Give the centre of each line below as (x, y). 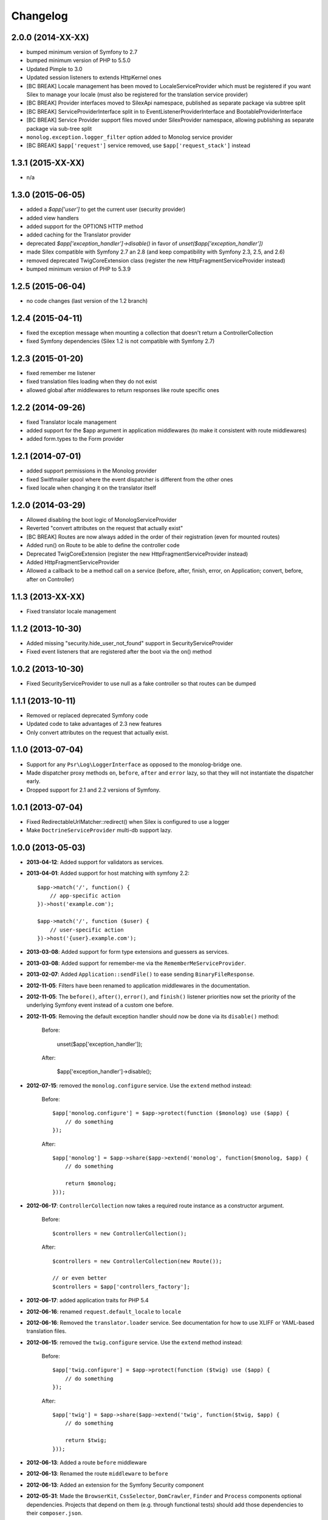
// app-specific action (85, 896)
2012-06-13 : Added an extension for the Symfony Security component (115, 1485)
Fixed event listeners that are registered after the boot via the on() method (119, 652)
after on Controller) (50, 579)
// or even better (80, 1278)
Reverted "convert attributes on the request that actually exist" (105, 528)
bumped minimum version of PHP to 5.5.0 (78, 60)
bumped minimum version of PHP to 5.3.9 (78, 269)
